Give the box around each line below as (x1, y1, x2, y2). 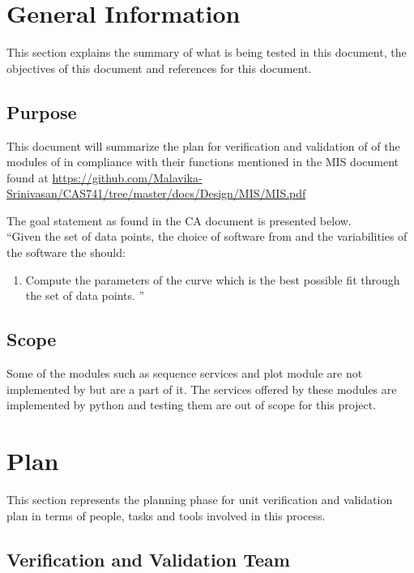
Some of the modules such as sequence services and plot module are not (6, 365, 363, 382)
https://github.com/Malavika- (52, 169, 203, 186)
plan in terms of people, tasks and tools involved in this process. (6, 507, 326, 524)
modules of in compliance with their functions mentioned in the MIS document (6, 153, 399, 170)
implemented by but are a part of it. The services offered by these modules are (6, 380, 397, 397)
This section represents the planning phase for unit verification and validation (6, 490, 393, 507)
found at (6, 169, 49, 186)
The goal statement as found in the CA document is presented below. (6, 212, 352, 229)
